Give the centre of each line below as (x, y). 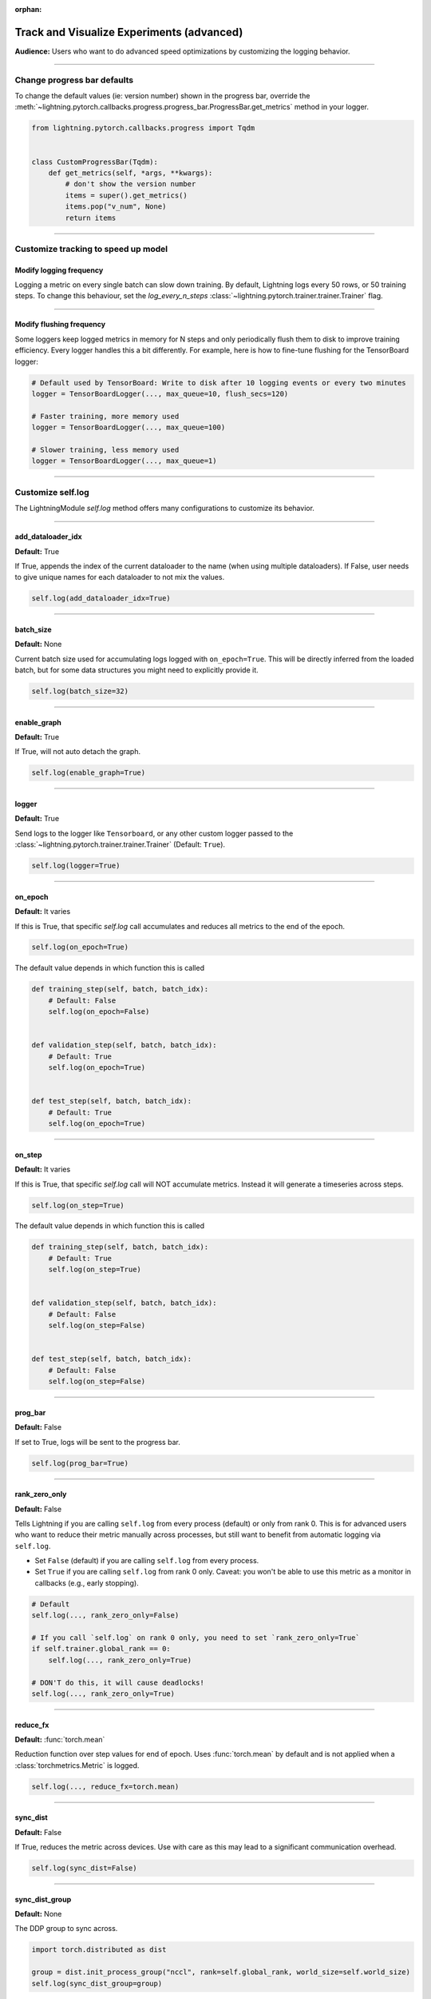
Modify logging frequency (59, 270)
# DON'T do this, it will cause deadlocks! (118, 1682)
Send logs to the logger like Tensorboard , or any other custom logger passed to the (154, 833)
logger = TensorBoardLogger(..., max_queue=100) (129, 427)
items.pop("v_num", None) (116, 207)
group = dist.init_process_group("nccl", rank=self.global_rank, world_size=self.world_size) (221, 1972)
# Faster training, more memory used (105, 416)
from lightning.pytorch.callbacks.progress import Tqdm (143, 128)
